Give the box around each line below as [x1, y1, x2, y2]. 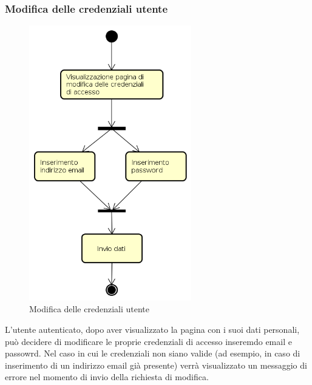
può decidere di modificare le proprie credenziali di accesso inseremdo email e [5, 335, 292, 347]
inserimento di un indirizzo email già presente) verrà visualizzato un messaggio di [5, 358, 307, 371]
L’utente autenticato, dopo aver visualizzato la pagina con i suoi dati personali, [5, 323, 300, 335]
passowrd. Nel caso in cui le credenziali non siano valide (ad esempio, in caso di [5, 347, 300, 360]
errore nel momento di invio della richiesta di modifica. [5, 370, 209, 383]
